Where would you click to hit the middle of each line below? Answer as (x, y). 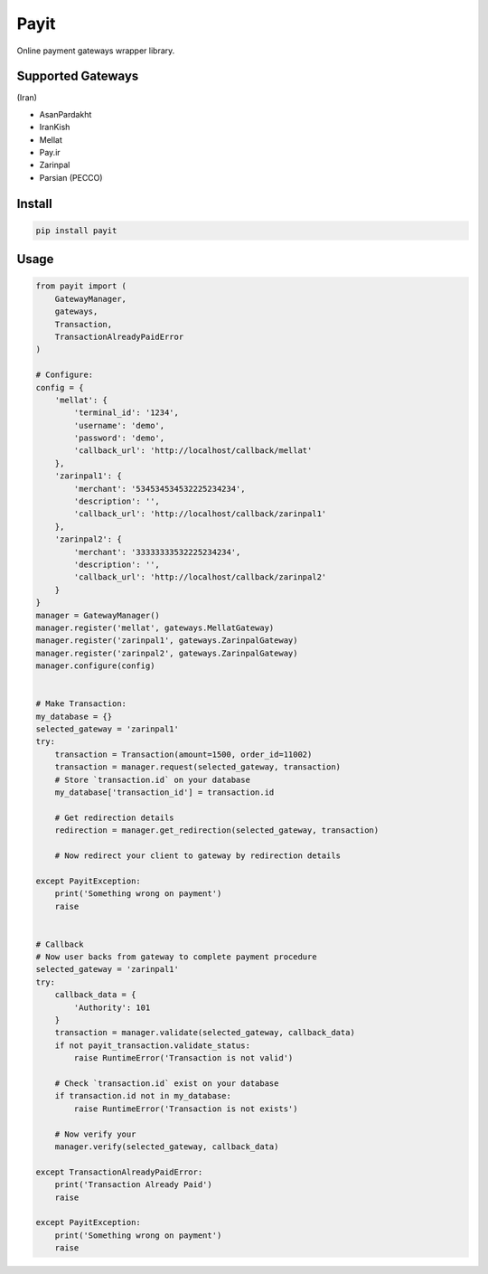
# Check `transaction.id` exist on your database (167, 1084)
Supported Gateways (78, 76)
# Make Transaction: (81, 704)
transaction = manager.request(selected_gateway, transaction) (198, 767)
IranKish (55, 127)
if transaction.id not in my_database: (143, 1096)
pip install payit (76, 230)
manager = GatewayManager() (98, 615)
